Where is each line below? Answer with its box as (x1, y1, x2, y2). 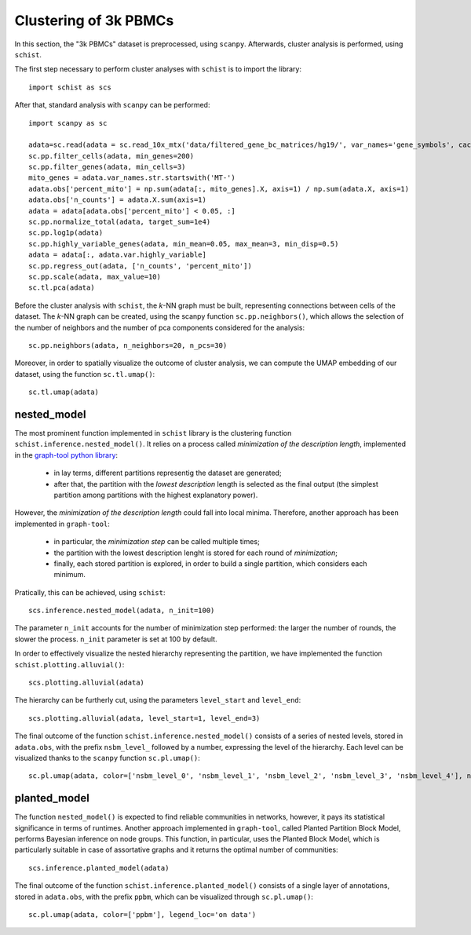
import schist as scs (28, 82, 111, 92)
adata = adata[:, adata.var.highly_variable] (28, 250, 207, 259)
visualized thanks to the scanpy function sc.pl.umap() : (14, 753, 200, 762)
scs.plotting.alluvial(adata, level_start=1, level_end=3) (28, 714, 261, 722)
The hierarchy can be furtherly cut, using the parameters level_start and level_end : (14, 696, 301, 705)
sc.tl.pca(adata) (28, 283, 95, 292)
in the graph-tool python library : (14, 450, 118, 459)
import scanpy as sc (28, 119, 108, 127)
